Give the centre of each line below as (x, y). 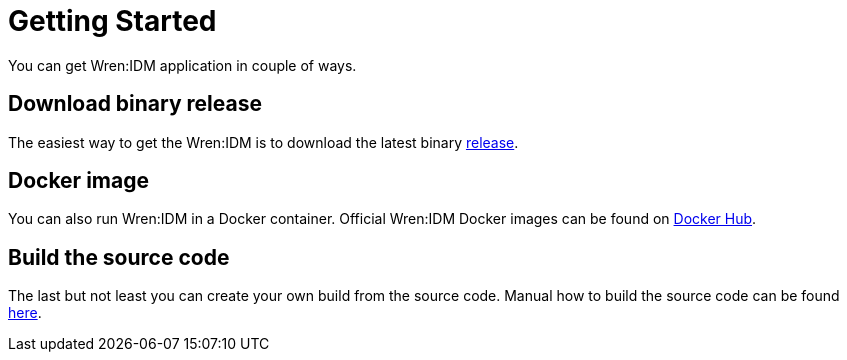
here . (25, 313)
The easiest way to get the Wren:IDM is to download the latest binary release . (263, 142)
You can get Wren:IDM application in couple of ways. (182, 65)
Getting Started (112, 21)
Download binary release (135, 104)
